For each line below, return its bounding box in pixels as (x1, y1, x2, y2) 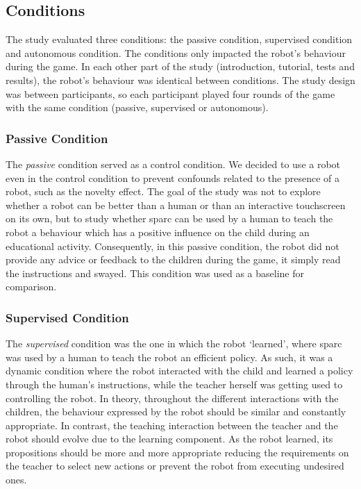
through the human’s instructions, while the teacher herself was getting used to (6, 376, 343, 391)
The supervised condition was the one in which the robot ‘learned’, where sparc (6, 336, 342, 351)
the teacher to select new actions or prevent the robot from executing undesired (6, 458, 344, 473)
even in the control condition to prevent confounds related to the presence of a (6, 170, 339, 185)
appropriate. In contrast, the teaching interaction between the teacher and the (6, 417, 338, 432)
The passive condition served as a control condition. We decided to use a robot (6, 156, 341, 171)
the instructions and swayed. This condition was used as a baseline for (6, 265, 305, 280)
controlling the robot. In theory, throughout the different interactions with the (6, 390, 339, 405)
